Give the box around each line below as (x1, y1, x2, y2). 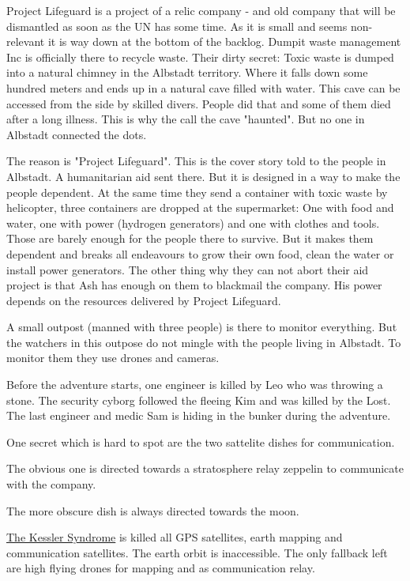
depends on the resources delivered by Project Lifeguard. (6, 292, 281, 308)
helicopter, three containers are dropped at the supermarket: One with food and (6, 199, 394, 216)
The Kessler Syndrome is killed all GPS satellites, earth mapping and (6, 529, 343, 545)
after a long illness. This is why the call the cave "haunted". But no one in (6, 111, 365, 127)
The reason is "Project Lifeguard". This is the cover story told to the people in (6, 153, 386, 169)
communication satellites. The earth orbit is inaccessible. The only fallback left (6, 544, 388, 560)
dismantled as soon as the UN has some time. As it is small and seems (6, 17, 348, 34)
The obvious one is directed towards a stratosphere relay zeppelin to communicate (6, 460, 404, 477)
